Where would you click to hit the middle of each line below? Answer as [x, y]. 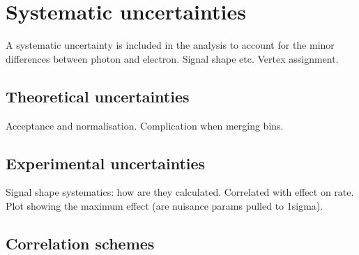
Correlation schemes [80, 243]
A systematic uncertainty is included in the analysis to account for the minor [170, 45]
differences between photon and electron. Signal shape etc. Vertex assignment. [172, 58]
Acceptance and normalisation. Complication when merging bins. [145, 125]
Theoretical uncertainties [98, 96]
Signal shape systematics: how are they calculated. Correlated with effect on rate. [180, 192]
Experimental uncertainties [106, 163]
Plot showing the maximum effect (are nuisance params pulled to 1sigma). [165, 205]
